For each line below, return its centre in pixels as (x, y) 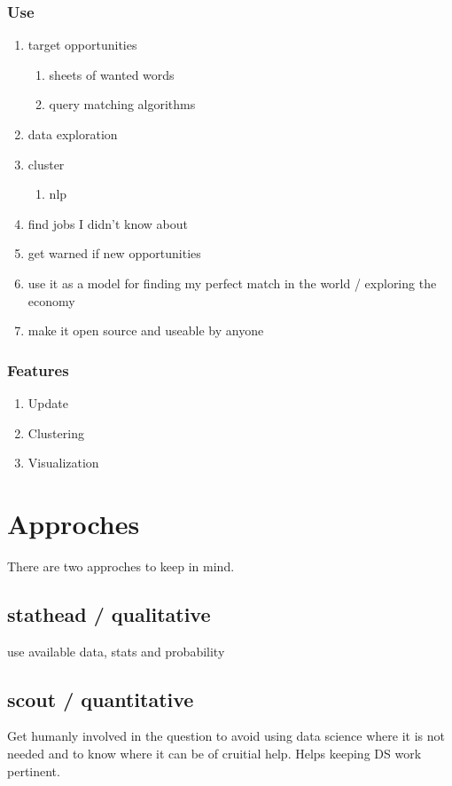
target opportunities (82, 45)
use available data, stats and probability (116, 651)
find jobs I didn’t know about (108, 223)
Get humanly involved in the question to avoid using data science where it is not (226, 736)
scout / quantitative (101, 699)
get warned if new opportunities (114, 253)
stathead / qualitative (109, 613)
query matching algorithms (122, 104)
